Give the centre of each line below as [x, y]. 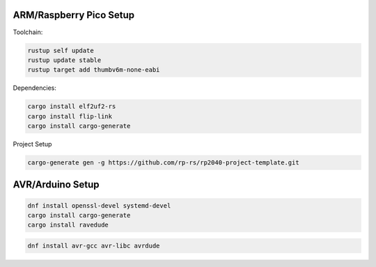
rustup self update [61, 50]
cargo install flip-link [70, 116]
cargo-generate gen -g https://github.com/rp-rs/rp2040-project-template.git [163, 163]
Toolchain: [28, 32]
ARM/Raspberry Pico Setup [74, 15]
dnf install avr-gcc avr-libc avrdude [94, 245]
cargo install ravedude [68, 225]
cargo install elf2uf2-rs [72, 107]
